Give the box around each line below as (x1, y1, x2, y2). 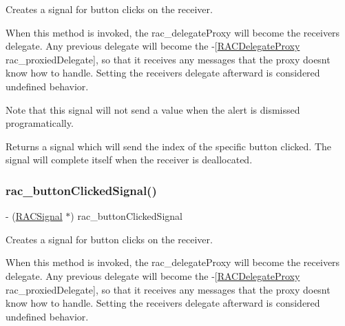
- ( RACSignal (6, 209, 63, 223)
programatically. (6, 116, 74, 130)
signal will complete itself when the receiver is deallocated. (6, 152, 253, 167)
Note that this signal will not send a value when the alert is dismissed (6, 102, 300, 116)
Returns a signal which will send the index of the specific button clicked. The (6, 139, 332, 153)
